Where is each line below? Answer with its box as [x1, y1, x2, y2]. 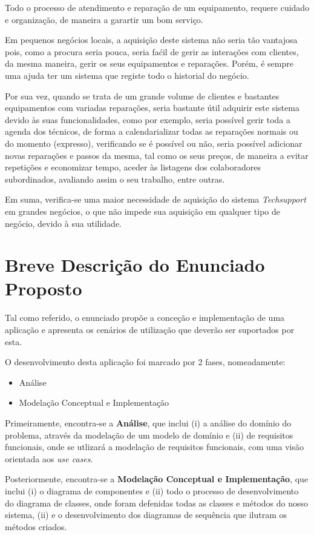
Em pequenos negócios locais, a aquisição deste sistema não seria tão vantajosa [5, 33, 298, 46]
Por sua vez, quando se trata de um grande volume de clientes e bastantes [5, 89, 280, 102]
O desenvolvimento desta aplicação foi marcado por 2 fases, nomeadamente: [5, 355, 286, 368]
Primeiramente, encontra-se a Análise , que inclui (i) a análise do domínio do [5, 416, 292, 429]
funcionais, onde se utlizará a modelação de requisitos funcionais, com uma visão [5, 440, 304, 453]
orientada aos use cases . [5, 452, 93, 465]
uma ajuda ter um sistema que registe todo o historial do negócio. [5, 69, 249, 81]
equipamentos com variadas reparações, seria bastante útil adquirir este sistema [5, 101, 299, 114]
